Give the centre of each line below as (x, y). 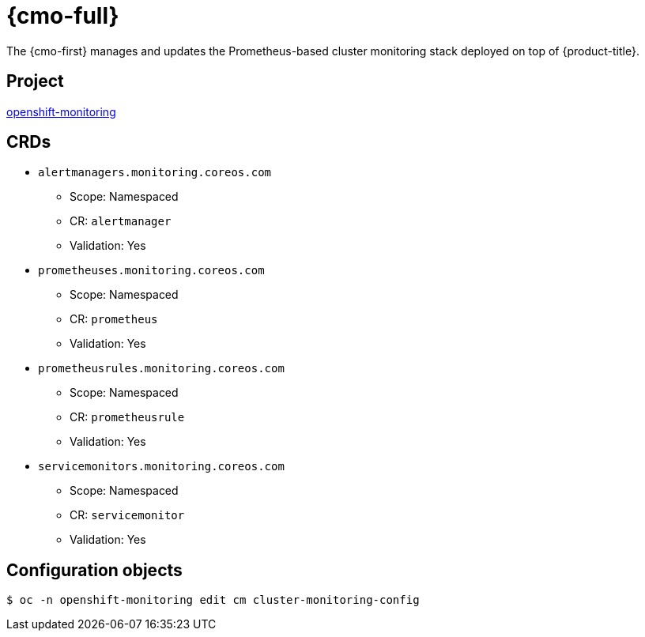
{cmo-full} (63, 16)
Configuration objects (94, 570)
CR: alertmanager (121, 221)
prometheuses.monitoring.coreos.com (151, 271)
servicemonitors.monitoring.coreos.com (161, 467)
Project (35, 81)
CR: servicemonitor (127, 515)
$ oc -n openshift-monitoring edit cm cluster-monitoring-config (213, 600)
